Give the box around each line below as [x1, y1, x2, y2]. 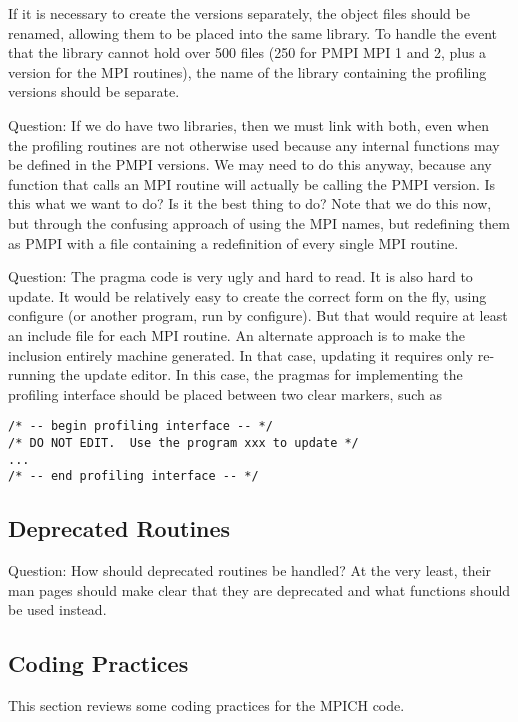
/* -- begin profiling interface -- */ [8, 419, 273, 434]
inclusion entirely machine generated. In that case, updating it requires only [8, 344, 474, 365]
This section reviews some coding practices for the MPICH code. [8, 695, 405, 716]
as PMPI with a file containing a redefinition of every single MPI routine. [8, 232, 459, 253]
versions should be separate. [8, 81, 180, 102]
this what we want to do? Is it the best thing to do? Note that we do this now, [8, 193, 492, 214]
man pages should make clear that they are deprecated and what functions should [8, 579, 511, 600]
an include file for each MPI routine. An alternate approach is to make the [8, 324, 465, 345]
